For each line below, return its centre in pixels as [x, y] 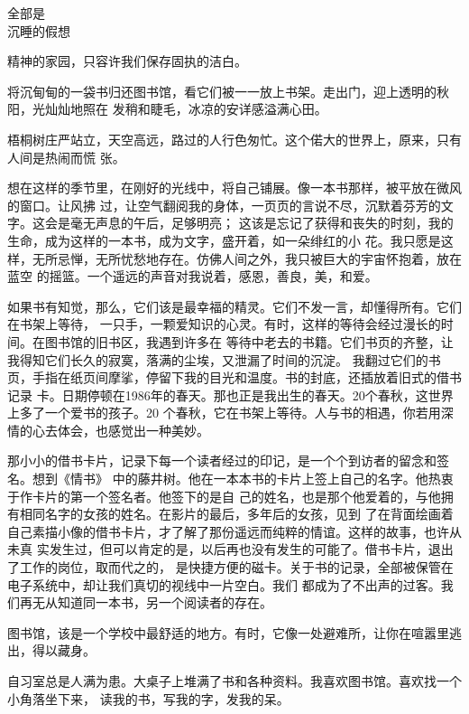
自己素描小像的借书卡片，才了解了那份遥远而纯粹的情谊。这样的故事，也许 [228, 531]
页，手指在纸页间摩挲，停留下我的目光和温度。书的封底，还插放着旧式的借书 [234, 377]
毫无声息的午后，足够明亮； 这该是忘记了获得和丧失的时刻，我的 [262, 223]
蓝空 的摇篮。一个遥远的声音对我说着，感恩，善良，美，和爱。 [193, 276]
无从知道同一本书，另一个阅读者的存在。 [152, 602]
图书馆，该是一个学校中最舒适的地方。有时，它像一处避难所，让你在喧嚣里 [228, 632]
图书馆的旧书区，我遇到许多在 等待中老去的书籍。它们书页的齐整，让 [249, 341]
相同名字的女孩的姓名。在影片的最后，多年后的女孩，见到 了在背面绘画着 [236, 514]
